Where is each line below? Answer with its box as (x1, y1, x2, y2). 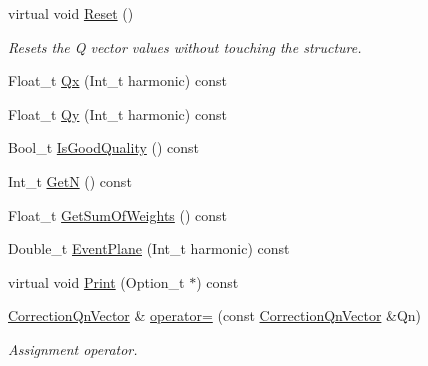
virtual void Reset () (8, 3, 134, 23)
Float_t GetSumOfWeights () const (8, 204, 228, 225)
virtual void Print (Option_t (8, 271, 185, 292)
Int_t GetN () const (8, 170, 132, 191)
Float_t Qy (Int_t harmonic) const (8, 103, 227, 124)
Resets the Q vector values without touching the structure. (8, 36, 362, 57)
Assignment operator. (8, 338, 138, 359)
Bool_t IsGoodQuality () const (8, 137, 200, 158)
